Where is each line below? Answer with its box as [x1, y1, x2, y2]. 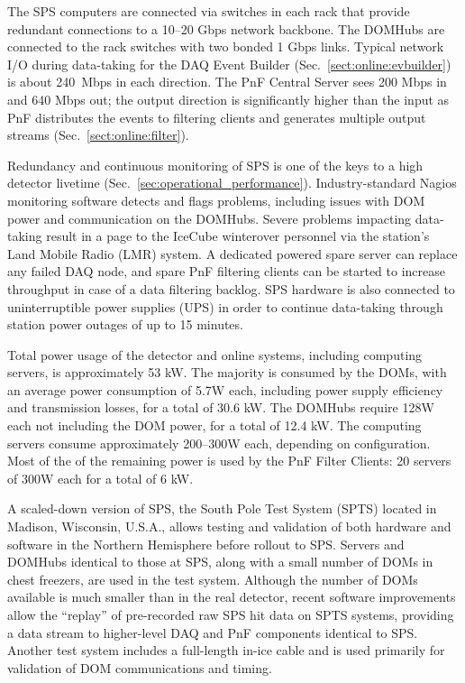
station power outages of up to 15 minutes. [7, 315, 243, 334]
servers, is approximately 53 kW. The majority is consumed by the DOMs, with [7, 363, 447, 382]
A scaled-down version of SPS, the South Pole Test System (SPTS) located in [7, 499, 437, 518]
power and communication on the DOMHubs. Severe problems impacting [7, 208, 412, 227]
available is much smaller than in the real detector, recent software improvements [7, 587, 456, 606]
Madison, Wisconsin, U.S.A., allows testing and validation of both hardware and [7, 517, 451, 536]
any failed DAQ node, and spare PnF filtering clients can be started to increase [7, 262, 445, 281]
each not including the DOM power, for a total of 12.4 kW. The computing [7, 416, 422, 435]
